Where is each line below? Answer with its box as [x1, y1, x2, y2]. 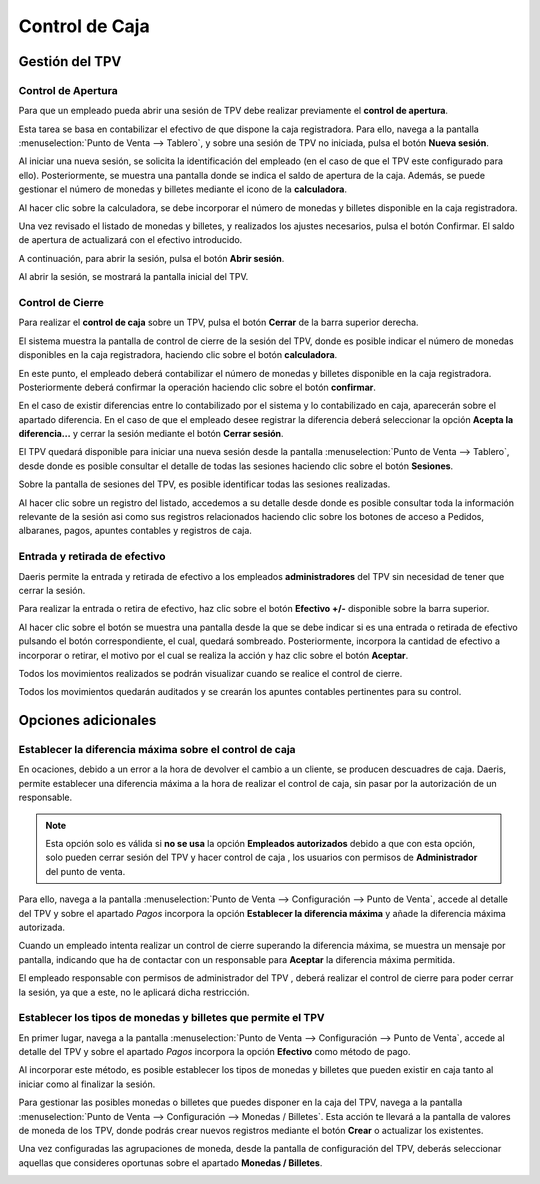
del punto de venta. [45, 865, 126, 877]
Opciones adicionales [18, 712, 157, 729]
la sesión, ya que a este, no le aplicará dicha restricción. [18, 986, 250, 998]
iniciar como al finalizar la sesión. [18, 1078, 156, 1090]
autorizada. [18, 921, 65, 933]
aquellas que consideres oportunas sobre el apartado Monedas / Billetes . [18, 1156, 323, 1169]
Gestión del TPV [18, 53, 122, 70]
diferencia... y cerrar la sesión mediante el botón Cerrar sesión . [18, 428, 284, 440]
